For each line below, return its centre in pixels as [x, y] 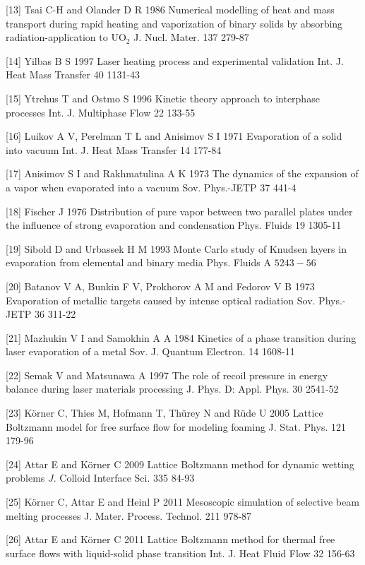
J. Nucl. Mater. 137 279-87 [191, 37]
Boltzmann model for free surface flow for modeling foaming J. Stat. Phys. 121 [176, 426]
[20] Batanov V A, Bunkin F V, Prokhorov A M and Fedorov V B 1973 [160, 286]
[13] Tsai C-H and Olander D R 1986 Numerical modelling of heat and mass [170, 9]
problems [25, 478]
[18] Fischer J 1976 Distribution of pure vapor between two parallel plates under [179, 211]
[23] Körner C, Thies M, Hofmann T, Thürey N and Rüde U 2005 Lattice [164, 413]
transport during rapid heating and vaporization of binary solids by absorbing [174, 23]
